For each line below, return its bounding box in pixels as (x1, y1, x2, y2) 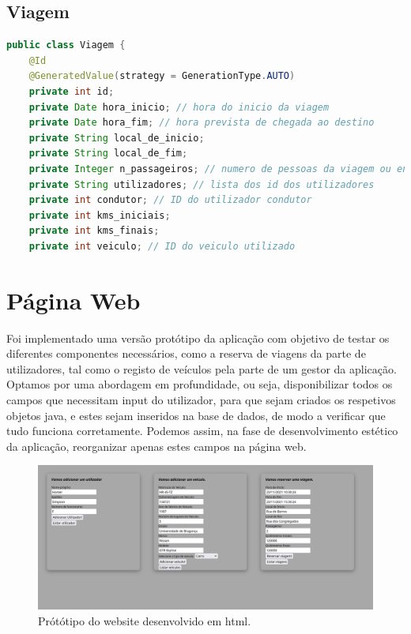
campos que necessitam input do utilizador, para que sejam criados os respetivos (6, 392, 396, 408)
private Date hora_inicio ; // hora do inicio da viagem (28, 101, 330, 113)
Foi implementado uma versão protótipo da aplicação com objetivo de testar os (6, 329, 390, 346)
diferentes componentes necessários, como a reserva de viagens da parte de (6, 345, 366, 362)
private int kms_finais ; (28, 225, 160, 237)
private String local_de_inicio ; (28, 132, 205, 144)
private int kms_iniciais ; (28, 209, 171, 221)
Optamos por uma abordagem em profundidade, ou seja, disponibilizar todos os (6, 376, 393, 392)
